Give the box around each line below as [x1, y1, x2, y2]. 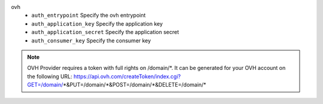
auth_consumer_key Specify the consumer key [31, 36, 151, 44]
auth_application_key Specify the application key [31, 20, 163, 27]
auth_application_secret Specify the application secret [31, 29, 179, 36]
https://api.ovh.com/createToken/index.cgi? [74, 72, 181, 80]
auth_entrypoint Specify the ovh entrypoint [31, 12, 146, 19]
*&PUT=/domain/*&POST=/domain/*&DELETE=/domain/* [63, 81, 206, 88]
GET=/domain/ [27, 81, 63, 88]
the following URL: [27, 72, 73, 80]
